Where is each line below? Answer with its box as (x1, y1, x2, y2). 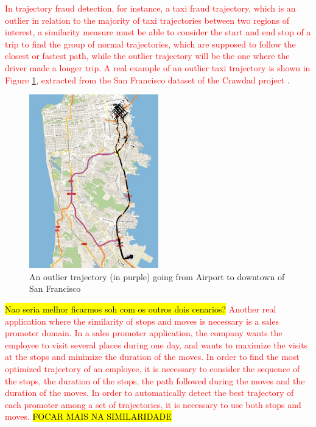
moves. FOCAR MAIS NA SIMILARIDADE (5, 410, 172, 423)
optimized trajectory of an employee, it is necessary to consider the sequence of (5, 362, 300, 375)
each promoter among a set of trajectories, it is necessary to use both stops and (5, 398, 301, 411)
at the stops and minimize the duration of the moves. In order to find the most (5, 350, 300, 363)
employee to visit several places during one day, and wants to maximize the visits (5, 338, 308, 351)
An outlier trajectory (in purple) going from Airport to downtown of (29, 270, 285, 283)
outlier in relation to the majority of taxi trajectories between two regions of (5, 13, 290, 26)
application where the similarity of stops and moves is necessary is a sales (5, 314, 279, 327)
